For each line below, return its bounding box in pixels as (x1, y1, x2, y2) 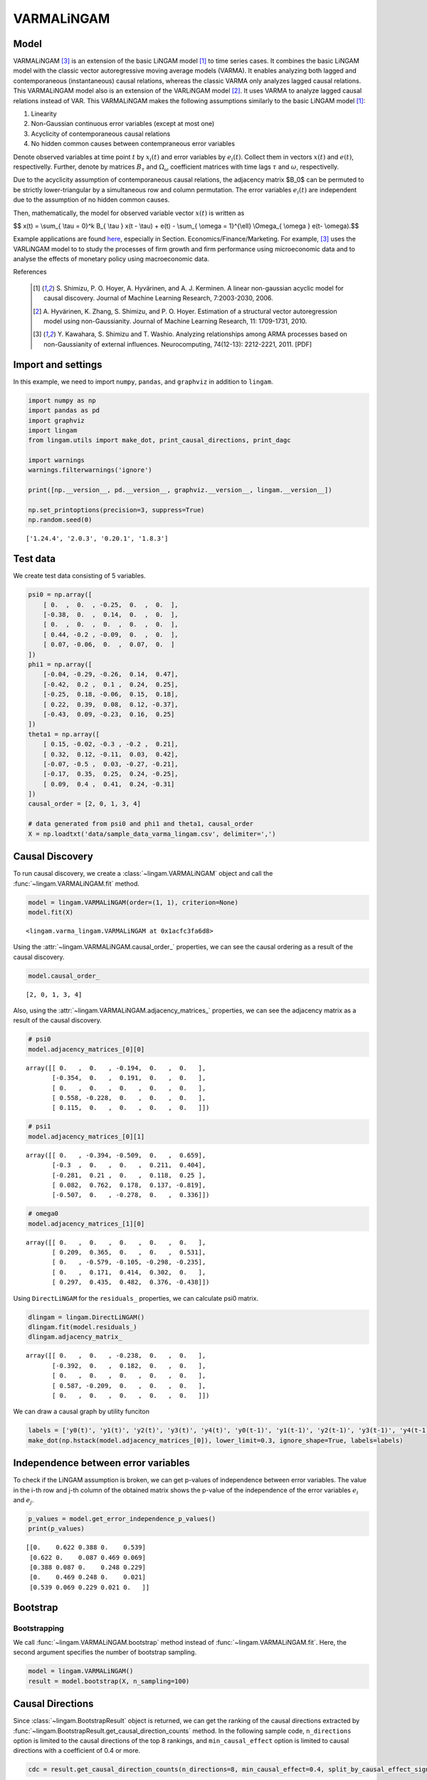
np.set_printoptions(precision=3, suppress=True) (28, 506, 205, 514)
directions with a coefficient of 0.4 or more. (13, 1747, 141, 1755)
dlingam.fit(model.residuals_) (28, 1323, 138, 1331)
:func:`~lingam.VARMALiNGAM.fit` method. (13, 879, 140, 888)
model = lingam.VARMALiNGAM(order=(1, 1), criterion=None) (28, 898, 238, 906)
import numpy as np (28, 396, 96, 404)
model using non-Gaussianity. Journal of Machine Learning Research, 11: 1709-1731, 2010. (43, 317, 307, 325)
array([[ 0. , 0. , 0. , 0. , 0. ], (26, 1238, 206, 1246)
